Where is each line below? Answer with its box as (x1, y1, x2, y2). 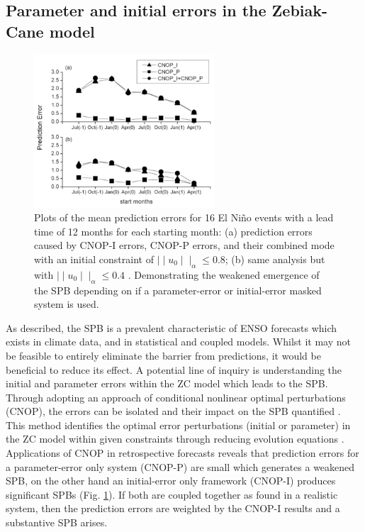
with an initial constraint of (34, 251, 154, 266)
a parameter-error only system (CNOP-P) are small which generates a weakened (6, 459, 355, 474)
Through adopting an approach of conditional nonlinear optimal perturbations (6, 389, 346, 404)
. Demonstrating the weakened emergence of (128, 267, 320, 282)
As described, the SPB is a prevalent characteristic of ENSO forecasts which (6, 320, 337, 335)
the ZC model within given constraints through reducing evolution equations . (6, 431, 344, 446)
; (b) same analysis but (225, 251, 325, 266)
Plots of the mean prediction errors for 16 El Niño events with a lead (34, 210, 334, 225)
